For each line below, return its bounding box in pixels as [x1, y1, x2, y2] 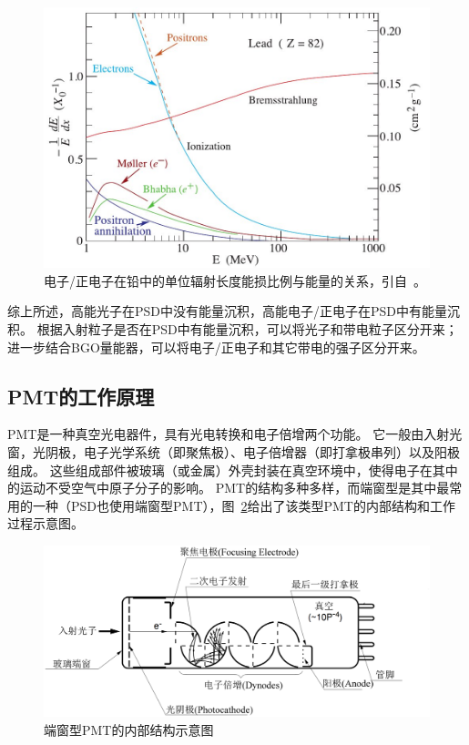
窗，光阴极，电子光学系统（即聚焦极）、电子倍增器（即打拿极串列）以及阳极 [7, 442, 460, 461]
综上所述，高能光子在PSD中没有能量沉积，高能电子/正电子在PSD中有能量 [7, 301, 448, 321]
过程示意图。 [7, 514, 84, 533]
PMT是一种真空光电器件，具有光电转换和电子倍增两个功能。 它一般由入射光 [7, 424, 463, 444]
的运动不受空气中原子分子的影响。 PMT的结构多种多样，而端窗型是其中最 [7, 478, 450, 497]
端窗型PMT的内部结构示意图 [44, 719, 214, 739]
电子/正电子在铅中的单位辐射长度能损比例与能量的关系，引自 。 [44, 270, 426, 290]
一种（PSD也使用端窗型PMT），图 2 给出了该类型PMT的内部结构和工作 [32, 495, 455, 515]
